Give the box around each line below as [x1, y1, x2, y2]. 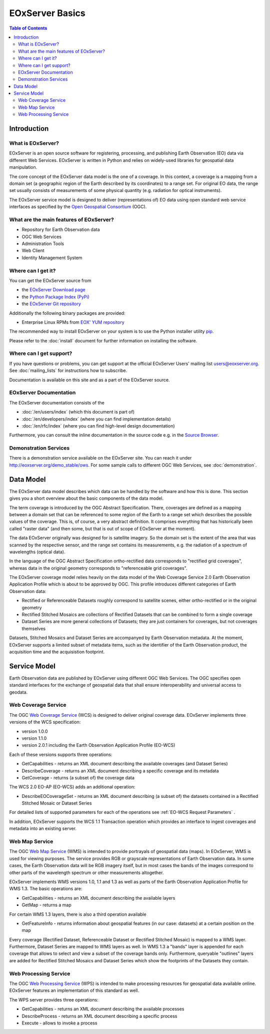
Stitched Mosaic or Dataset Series [21, 800, 92, 806]
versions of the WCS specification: [9, 719, 81, 725]
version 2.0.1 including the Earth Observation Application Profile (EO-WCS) [21, 742, 175, 748]
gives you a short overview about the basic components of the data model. [9, 495, 164, 501]
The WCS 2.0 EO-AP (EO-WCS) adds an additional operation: [9, 784, 135, 790]
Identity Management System [21, 255, 82, 261]
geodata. [9, 689, 28, 695]
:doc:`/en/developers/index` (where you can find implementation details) [21, 416, 171, 422]
